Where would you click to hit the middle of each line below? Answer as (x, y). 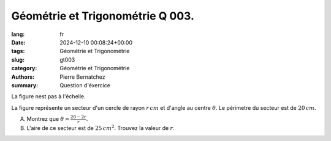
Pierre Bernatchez (82, 77)
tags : (18, 51)
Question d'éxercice (85, 85)
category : (24, 68)
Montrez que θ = (48, 119)
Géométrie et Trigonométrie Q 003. (103, 16)
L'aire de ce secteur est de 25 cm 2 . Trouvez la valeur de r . (101, 128)
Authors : (23, 77)
